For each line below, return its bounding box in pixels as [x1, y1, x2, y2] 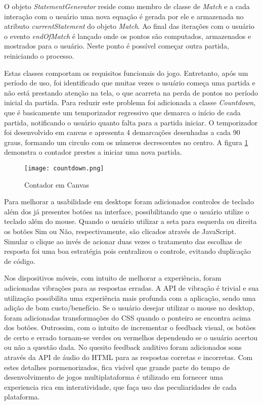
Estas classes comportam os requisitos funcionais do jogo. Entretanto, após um [4, 67, 248, 78]
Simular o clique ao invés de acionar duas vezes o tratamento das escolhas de [4, 236, 242, 246]
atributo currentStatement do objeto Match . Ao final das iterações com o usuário [4, 21, 254, 31]
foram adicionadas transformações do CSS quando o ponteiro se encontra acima [4, 312, 251, 323]
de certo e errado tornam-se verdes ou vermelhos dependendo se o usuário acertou [4, 332, 258, 342]
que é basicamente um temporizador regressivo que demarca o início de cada [4, 107, 241, 117]
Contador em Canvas [24, 179, 90, 190]
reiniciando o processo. [4, 50, 74, 61]
